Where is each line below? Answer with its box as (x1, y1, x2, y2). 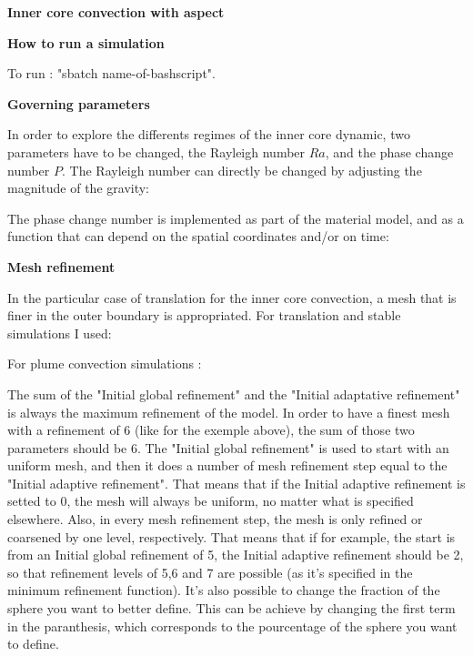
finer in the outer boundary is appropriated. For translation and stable (7, 306, 401, 325)
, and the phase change (325, 142, 454, 161)
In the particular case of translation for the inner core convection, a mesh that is (7, 288, 457, 307)
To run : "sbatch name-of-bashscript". (7, 64, 216, 83)
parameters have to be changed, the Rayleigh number (7, 142, 306, 161)
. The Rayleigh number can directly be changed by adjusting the (62, 160, 422, 179)
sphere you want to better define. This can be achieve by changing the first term (7, 599, 456, 618)
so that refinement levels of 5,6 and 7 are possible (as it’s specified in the (7, 562, 413, 581)
